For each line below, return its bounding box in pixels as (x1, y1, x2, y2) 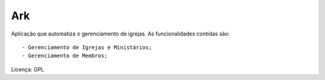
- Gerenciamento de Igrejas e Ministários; (22, 44, 152, 51)
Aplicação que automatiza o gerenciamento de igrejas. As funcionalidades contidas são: (11, 30, 230, 37)
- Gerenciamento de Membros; (22, 52, 108, 60)
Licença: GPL (11, 66, 45, 73)
